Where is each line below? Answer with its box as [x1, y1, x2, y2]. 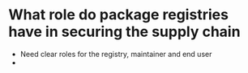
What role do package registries [8, 6, 229, 24]
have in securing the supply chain [8, 22, 241, 41]
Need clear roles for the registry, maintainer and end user [19, 49, 212, 59]
